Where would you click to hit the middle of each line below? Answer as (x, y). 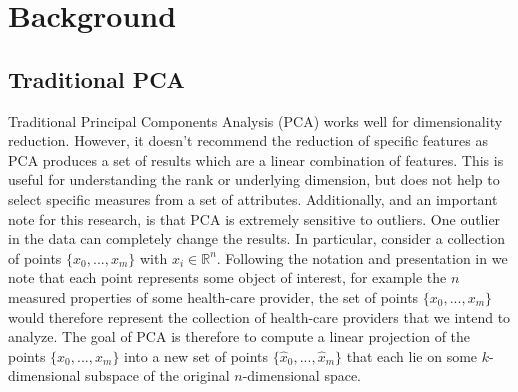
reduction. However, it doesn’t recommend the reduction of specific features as (248, 140)
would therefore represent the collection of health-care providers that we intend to (259, 316)
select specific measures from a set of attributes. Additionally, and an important (253, 198)
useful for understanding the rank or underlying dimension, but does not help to (254, 179)
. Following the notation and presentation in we (362, 257)
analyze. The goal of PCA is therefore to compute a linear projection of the (239, 336)
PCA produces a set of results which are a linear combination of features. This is (256, 159)
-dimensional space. (302, 375)
